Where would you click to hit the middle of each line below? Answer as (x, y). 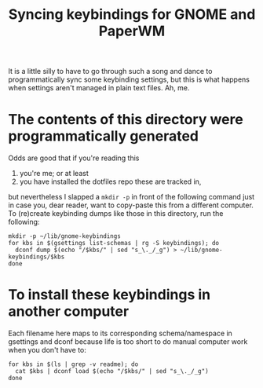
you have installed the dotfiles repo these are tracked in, (110, 181)
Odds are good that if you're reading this (74, 158)
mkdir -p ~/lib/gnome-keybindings (65, 236)
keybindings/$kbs (37, 257)
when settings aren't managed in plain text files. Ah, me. (99, 88)
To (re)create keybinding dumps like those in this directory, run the (116, 214)
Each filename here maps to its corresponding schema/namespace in (121, 333)
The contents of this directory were (126, 120)
